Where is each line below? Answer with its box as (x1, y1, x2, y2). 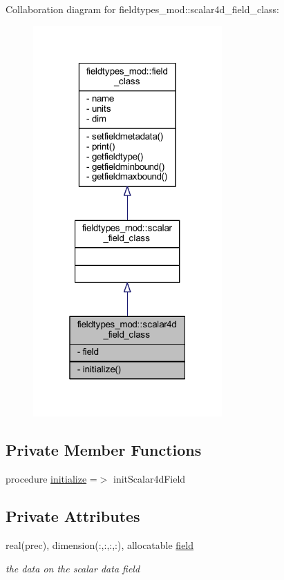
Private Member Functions (6, 439, 202, 461)
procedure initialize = (6, 472, 97, 486)
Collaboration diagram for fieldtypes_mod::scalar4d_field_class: (6, 2, 280, 16)
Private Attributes (6, 505, 140, 527)
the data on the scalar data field (6, 561, 140, 575)
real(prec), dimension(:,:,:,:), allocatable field (6, 538, 194, 552)
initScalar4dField (113, 472, 186, 486)
